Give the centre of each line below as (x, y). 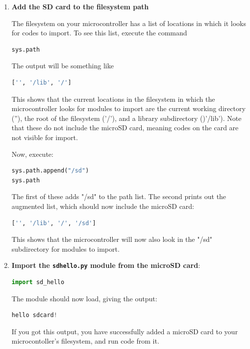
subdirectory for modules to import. (65, 248)
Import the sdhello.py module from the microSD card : (106, 265)
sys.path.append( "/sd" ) (50, 171)
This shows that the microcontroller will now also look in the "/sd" (112, 239)
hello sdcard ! (34, 315)
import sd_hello (38, 282)
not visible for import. (45, 137)
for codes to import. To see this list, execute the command (99, 33)
